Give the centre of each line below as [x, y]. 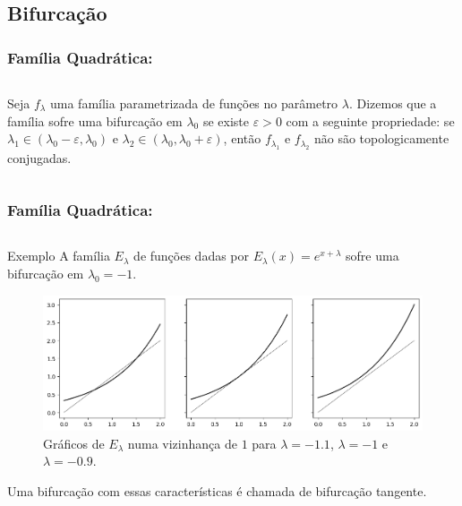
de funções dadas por [192, 256]
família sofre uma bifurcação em [95, 120]
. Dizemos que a [393, 103]
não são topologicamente [381, 138]
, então [242, 138]
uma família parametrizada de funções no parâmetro [194, 103]
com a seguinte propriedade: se [370, 120]
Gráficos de [74, 443]
